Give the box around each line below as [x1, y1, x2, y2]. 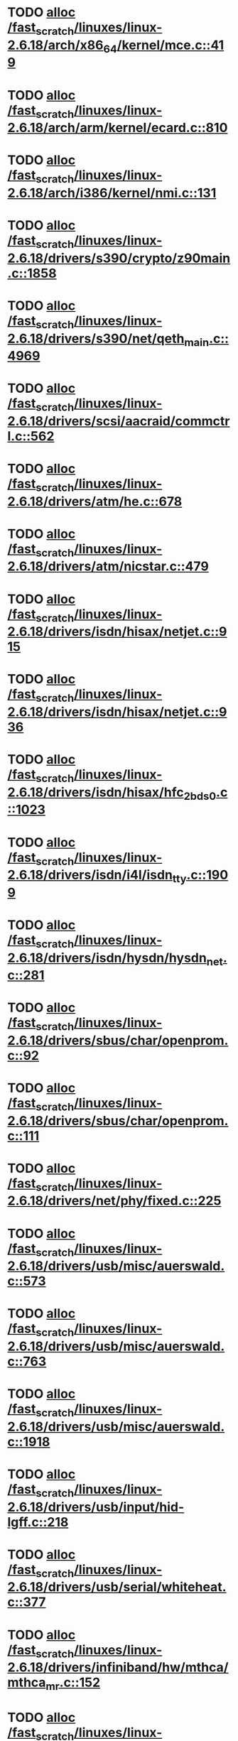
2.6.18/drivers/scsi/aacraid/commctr [7, 413, 230, 429]
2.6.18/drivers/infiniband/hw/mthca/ [7, 1659, 229, 1676]
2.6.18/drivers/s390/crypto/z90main [7, 250, 231, 266]
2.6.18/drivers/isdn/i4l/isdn [7, 867, 173, 883]
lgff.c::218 [7, 1514, 69, 1530]
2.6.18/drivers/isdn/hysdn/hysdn [7, 950, 207, 966]
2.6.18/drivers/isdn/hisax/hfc [7, 784, 184, 800]
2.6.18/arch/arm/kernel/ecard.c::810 [7, 120, 228, 136]
